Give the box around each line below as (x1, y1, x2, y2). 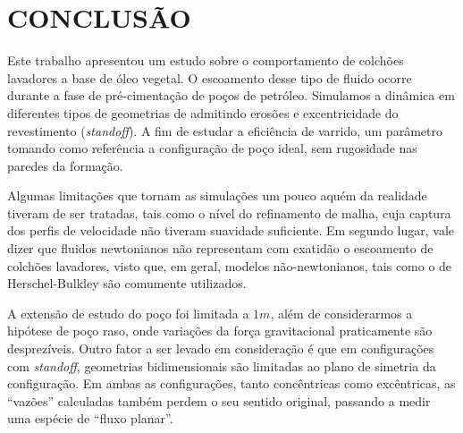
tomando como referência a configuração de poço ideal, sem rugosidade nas (7, 139, 417, 157)
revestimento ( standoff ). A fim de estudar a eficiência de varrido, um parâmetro (7, 121, 442, 140)
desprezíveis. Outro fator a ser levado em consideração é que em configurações (7, 339, 434, 358)
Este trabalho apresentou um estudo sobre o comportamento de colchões (7, 51, 404, 70)
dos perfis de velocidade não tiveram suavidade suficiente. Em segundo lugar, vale (7, 221, 455, 240)
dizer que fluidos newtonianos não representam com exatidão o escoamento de (7, 239, 434, 258)
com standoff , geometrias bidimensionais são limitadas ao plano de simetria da (7, 356, 436, 375)
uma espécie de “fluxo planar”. (7, 409, 173, 428)
